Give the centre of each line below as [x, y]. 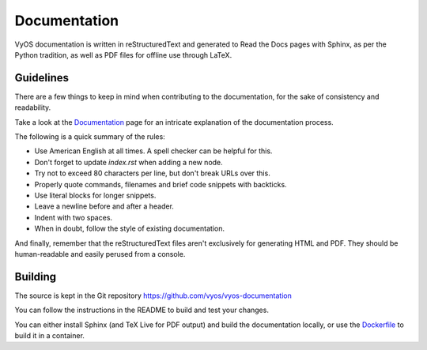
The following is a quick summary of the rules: [90, 137]
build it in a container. [49, 335]
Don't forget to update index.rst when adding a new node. [128, 162]
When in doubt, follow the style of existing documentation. [130, 228]
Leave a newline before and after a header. [104, 206]
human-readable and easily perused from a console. [100, 254]
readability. [33, 107]
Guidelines [42, 78]
